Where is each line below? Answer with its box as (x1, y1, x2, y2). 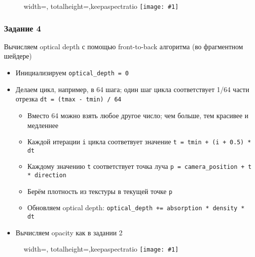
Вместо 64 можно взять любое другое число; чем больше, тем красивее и (27, 110, 249, 120)
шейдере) (4, 51, 32, 61)
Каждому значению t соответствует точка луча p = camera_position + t (27, 161, 252, 171)
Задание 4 (4, 22, 41, 34)
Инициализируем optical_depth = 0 (15, 67, 129, 78)
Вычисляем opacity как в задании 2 (15, 227, 123, 237)
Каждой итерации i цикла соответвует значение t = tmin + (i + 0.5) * (27, 136, 251, 147)
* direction (27, 172, 67, 179)
